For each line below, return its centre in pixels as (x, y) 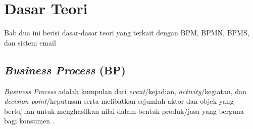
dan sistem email (30, 42)
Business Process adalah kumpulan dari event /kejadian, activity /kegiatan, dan (125, 91)
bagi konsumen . (29, 121)
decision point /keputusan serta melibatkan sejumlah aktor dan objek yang (119, 101)
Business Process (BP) (65, 70)
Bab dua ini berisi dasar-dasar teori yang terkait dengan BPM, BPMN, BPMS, (127, 33)
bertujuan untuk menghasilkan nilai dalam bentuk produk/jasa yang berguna (124, 111)
